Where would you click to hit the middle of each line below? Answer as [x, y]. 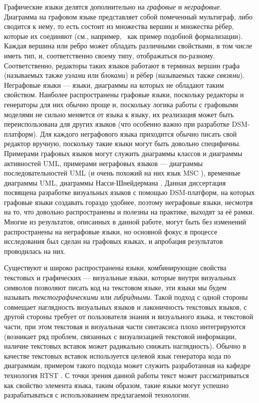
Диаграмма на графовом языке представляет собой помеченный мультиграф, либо [128, 16]
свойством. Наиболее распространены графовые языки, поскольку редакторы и [124, 95]
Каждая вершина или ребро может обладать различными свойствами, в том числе [128, 46]
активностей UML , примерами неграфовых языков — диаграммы [104, 163]
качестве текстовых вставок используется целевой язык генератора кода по [118, 355]
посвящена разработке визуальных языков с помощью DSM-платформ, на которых [129, 192]
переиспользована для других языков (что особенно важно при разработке [117, 124]
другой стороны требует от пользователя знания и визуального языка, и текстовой [129, 316]
